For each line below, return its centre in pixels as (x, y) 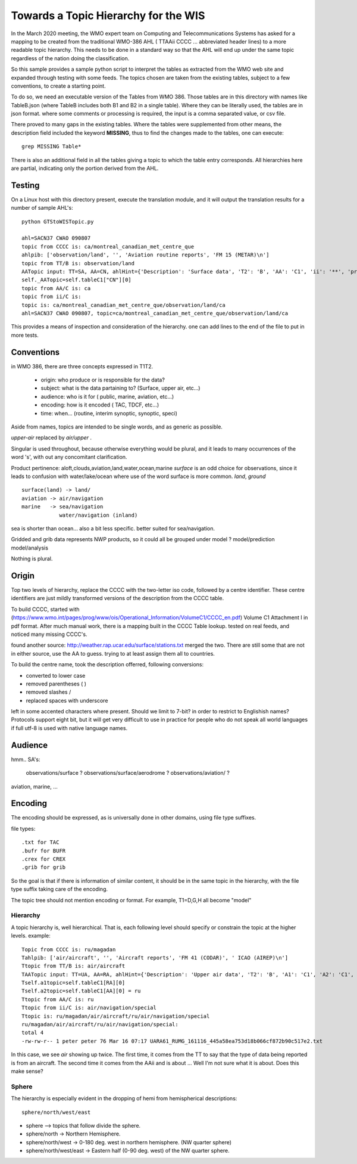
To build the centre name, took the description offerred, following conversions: (107, 665)
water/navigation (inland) (98, 515)
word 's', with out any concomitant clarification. (69, 457)
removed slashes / (48, 692)
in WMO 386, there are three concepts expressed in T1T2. (82, 366)
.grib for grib (44, 867)
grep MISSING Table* (51, 147)
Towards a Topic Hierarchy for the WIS (108, 15)
